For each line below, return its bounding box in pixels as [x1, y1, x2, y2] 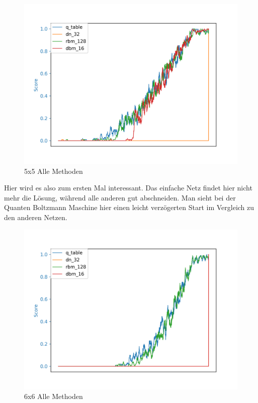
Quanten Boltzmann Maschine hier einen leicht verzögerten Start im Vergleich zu [4, 202, 254, 213]
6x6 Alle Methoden [24, 391, 83, 401]
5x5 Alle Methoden [24, 165, 83, 176]
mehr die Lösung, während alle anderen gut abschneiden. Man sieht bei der [4, 192, 236, 203]
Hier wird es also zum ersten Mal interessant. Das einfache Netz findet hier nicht [4, 182, 252, 193]
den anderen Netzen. [4, 212, 67, 222]
